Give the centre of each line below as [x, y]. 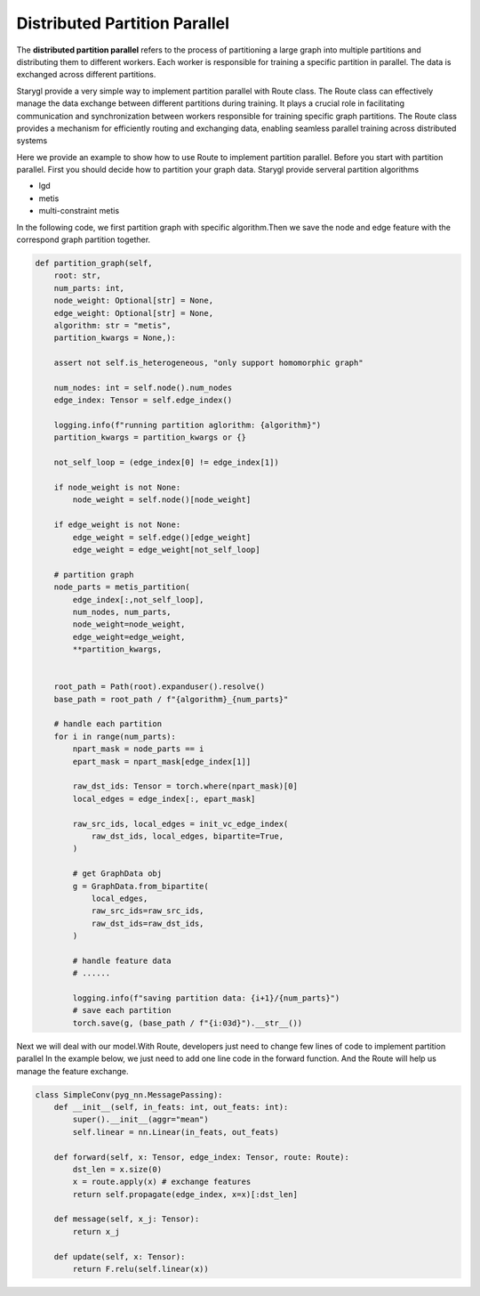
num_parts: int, [89, 288]
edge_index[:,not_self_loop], [138, 599]
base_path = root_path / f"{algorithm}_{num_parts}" [171, 699]
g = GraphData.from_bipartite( [140, 886]
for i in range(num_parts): [115, 736]
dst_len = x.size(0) [117, 1169]
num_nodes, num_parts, [122, 612]
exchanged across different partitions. [86, 75]
